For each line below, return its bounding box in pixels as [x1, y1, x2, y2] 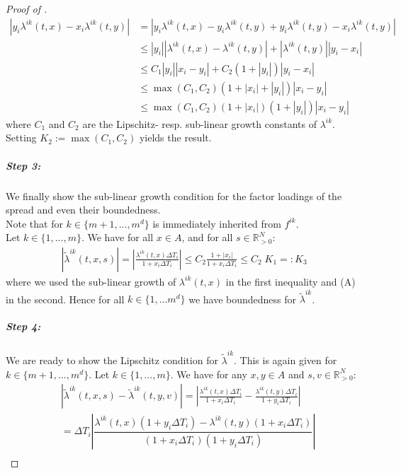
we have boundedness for [188, 291, 297, 306]
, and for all [181, 230, 233, 245]
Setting [6, 130, 37, 145]
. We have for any [170, 366, 247, 381]
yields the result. [139, 130, 212, 145]
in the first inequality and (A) [225, 274, 356, 288]
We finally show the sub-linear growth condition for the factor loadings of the [6, 188, 342, 203]
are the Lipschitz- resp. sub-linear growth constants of [82, 116, 317, 131]
